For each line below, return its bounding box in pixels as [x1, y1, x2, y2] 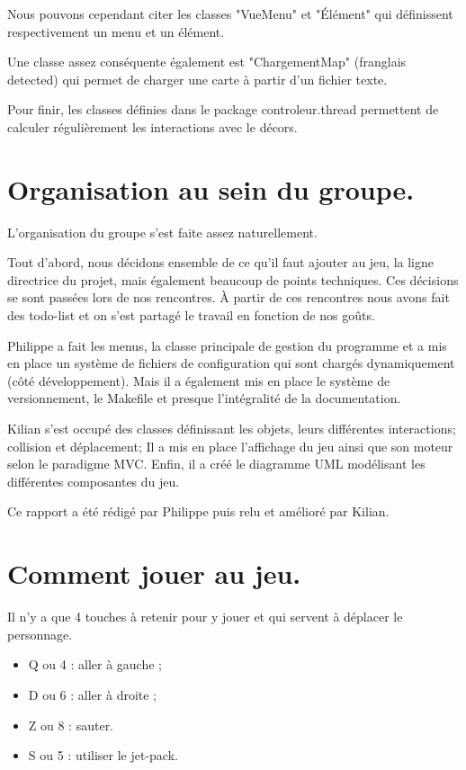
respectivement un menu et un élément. [7, 22, 225, 40]
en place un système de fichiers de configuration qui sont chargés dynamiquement [7, 354, 455, 372]
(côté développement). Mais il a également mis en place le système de [7, 371, 390, 389]
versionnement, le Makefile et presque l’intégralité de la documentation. [7, 389, 401, 407]
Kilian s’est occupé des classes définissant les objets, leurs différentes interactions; [7, 419, 456, 438]
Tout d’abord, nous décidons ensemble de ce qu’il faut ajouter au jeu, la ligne [7, 253, 435, 272]
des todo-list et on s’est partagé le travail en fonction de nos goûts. [7, 306, 375, 325]
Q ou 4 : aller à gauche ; [28, 655, 162, 674]
